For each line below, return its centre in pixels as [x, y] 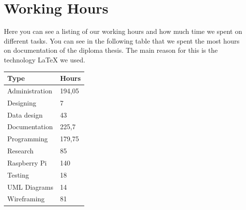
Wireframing [26, 199]
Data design [25, 114]
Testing [18, 174]
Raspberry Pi [27, 162]
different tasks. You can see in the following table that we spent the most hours [122, 40]
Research [21, 151]
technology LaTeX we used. [45, 59]
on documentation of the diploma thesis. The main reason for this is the [111, 50]
